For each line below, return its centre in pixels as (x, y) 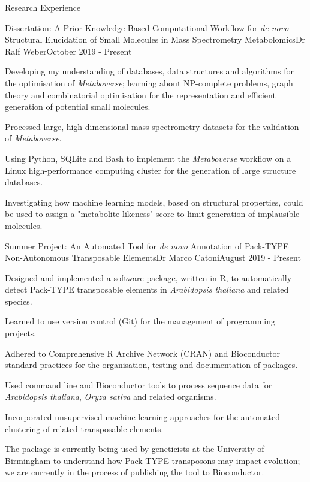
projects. (21, 333)
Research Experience (43, 7)
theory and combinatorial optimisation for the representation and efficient (140, 94)
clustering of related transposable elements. (84, 428)
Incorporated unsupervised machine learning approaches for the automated (143, 417)
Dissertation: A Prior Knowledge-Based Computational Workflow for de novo (147, 27)
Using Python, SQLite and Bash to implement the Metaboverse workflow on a (148, 158)
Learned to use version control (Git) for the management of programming (140, 321)
